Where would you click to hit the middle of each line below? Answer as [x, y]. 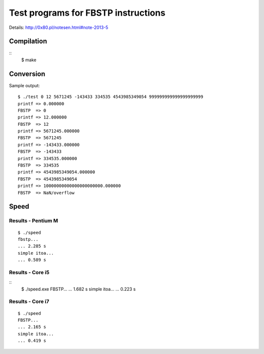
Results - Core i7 [29, 302]
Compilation [28, 41]
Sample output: [24, 85]
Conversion [27, 74]
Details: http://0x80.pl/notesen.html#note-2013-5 [59, 27]
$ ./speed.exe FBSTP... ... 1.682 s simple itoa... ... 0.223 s [78, 289]
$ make [29, 60]
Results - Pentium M [33, 221]
